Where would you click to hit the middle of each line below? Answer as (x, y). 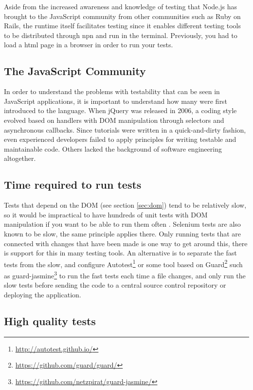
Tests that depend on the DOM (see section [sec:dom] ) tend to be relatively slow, (125, 205)
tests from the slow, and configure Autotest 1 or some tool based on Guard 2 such (123, 263)
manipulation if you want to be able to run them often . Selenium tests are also (122, 224)
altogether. (20, 158)
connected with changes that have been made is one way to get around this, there (126, 243)
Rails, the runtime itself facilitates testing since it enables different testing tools (122, 26)
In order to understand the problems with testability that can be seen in (112, 91)
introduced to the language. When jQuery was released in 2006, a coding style (120, 110)
